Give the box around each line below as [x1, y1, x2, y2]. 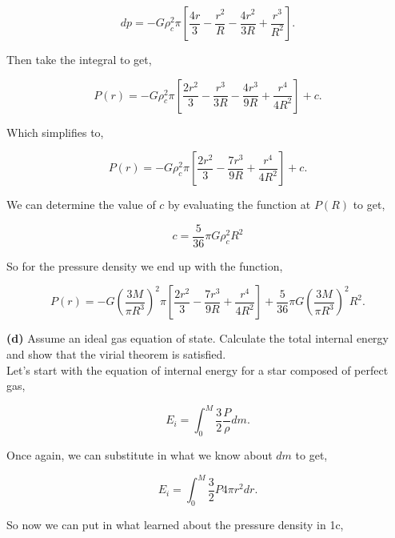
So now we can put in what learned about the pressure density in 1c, [6, 516, 344, 532]
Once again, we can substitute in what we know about [6, 447, 273, 464]
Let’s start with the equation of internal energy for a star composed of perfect [6, 361, 389, 378]
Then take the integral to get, [6, 51, 152, 67]
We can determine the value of [6, 196, 156, 213]
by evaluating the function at [168, 196, 311, 213]
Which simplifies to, [6, 123, 104, 140]
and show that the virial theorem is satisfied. [6, 346, 226, 363]
